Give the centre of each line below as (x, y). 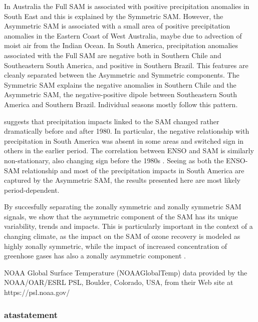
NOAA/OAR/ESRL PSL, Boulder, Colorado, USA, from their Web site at (119, 282)
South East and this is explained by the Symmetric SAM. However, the (114, 16)
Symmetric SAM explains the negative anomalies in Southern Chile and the (120, 84)
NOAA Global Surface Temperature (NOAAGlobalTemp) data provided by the (126, 272)
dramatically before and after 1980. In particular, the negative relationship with (127, 131)
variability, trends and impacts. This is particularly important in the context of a (128, 226)
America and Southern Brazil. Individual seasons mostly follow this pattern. (121, 104)
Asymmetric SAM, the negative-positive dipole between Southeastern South (121, 94)
